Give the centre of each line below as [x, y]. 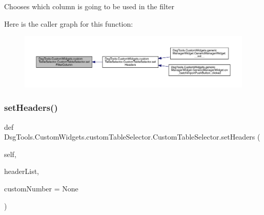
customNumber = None [41, 188]
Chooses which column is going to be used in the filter [89, 6]
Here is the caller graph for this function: [69, 23]
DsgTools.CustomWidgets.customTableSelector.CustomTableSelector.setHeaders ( [132, 137]
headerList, [22, 171]
